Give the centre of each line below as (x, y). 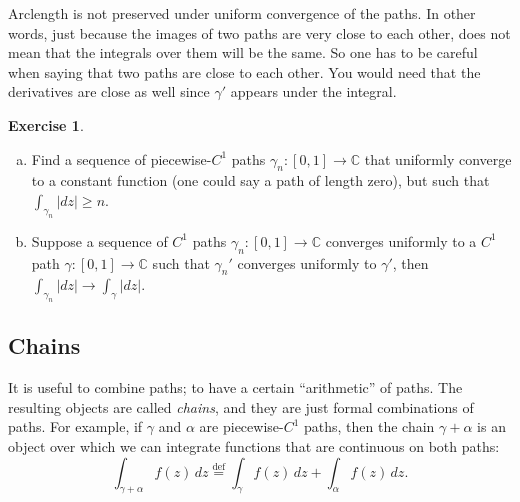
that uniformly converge (438, 158)
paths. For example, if (75, 426)
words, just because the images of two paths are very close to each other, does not (259, 32)
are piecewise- (241, 426)
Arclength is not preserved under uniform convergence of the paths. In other (242, 13)
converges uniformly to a (401, 240)
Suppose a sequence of (99, 240)
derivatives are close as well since (109, 91)
